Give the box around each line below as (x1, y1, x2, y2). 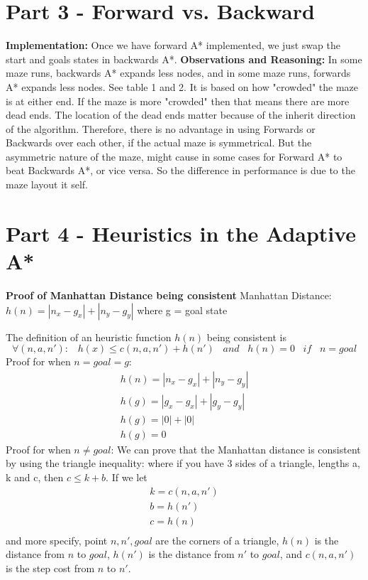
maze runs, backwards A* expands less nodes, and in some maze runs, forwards (6, 65, 351, 80)
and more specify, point (6, 532, 108, 547)
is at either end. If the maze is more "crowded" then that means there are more (6, 93, 350, 108)
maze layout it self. (6, 177, 88, 192)
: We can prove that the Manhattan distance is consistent (111, 441, 361, 456)
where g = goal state (137, 302, 228, 317)
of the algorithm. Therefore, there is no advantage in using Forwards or (6, 121, 316, 136)
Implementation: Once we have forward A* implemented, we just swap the (6, 38, 340, 53)
